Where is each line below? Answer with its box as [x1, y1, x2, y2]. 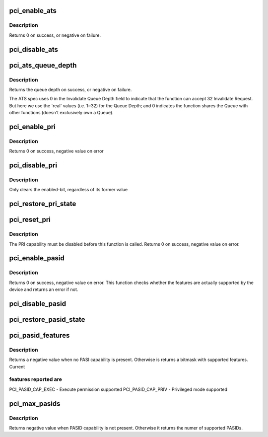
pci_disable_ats [9, 45, 59, 54]
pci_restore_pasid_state [9, 315, 85, 324]
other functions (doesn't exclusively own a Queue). [9, 110, 114, 116]
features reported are [9, 376, 62, 383]
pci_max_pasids [9, 399, 61, 408]
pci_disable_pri [9, 161, 57, 170]
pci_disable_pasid [9, 299, 67, 308]
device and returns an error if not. [9, 287, 78, 292]
